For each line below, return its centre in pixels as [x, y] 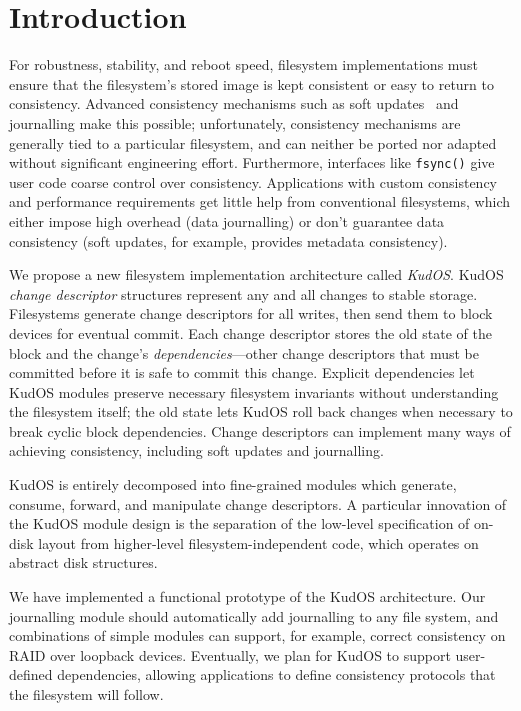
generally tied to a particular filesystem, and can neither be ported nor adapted [253, 142]
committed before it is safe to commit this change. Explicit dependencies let [242, 372]
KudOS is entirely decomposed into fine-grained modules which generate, [233, 484]
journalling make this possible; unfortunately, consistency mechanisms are [235, 122]
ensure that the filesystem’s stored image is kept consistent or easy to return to [251, 83]
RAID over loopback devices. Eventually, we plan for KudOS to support [230, 654]
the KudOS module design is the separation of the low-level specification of [239, 523]
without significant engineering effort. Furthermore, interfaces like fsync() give [252, 162]
